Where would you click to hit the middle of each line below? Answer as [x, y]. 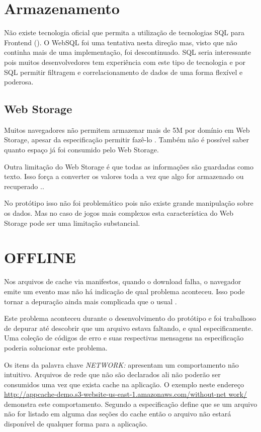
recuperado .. [24, 186]
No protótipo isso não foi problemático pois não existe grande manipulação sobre [129, 203]
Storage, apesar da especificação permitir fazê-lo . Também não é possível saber [127, 140]
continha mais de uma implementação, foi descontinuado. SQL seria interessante [128, 52]
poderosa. [19, 82]
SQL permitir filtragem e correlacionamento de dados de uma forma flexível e [123, 72]
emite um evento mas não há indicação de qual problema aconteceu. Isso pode [124, 291]
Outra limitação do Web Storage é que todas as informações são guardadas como [129, 166]
